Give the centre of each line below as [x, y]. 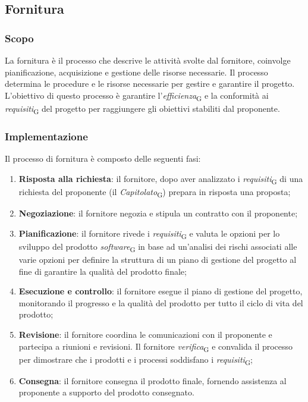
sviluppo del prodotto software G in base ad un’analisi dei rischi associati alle [158, 247]
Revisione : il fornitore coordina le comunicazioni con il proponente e [145, 334]
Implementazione [46, 136]
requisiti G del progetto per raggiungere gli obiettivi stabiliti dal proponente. [142, 109]
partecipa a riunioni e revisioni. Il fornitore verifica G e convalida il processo [156, 347]
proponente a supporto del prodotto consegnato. [106, 392]
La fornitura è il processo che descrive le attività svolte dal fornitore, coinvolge [148, 60]
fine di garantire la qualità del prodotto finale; [103, 271]
